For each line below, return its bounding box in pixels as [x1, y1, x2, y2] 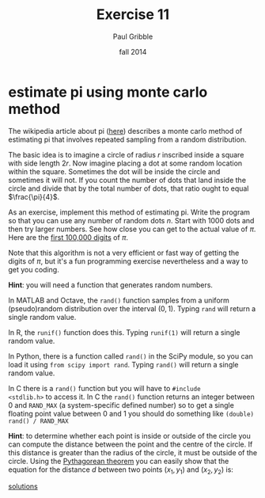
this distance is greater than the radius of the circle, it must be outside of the [8, 447, 258, 457]
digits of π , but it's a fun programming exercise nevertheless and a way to [8, 256, 248, 266]
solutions [8, 481, 38, 492]
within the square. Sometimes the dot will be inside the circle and [8, 166, 221, 176]
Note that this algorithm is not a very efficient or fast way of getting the [8, 248, 240, 257]
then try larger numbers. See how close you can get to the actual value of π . [8, 224, 256, 234]
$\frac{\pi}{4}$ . [8, 192, 60, 201]
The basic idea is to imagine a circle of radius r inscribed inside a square [8, 150, 244, 159]
